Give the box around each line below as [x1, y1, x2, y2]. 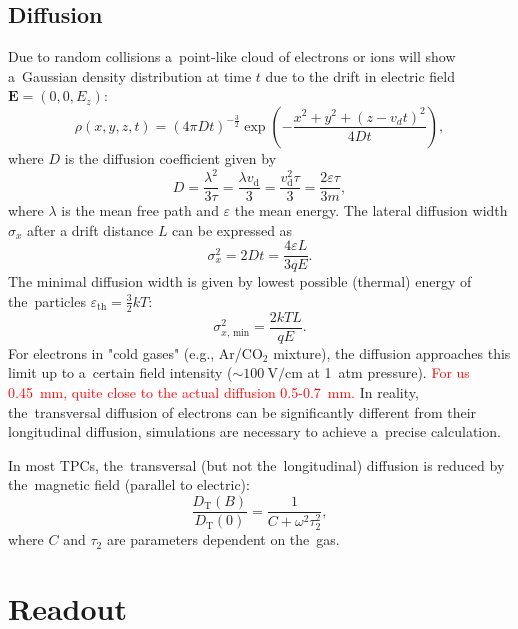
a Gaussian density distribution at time [8, 65, 252, 86]
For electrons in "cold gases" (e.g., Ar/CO [8, 342, 263, 363]
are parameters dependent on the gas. [106, 529, 340, 550]
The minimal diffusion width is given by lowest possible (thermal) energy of [8, 271, 472, 292]
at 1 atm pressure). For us [307, 362, 470, 383]
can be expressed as [172, 219, 293, 240]
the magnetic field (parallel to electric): [8, 474, 250, 495]
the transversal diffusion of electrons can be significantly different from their [8, 401, 477, 422]
